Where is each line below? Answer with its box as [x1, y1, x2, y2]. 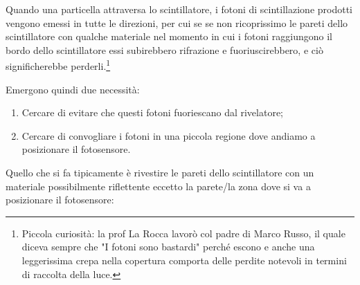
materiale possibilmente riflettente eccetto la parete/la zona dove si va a [6, 178, 311, 193]
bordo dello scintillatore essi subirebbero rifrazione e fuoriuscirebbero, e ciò [6, 42, 323, 57]
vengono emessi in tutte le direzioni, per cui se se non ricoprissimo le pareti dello [6, 15, 348, 30]
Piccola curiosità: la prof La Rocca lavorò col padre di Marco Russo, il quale [21, 226, 345, 240]
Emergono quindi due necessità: [6, 82, 140, 96]
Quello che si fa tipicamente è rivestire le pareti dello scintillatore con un [6, 165, 314, 179]
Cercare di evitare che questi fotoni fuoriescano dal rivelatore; [21, 105, 284, 120]
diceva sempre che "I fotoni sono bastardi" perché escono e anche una [21, 239, 315, 254]
